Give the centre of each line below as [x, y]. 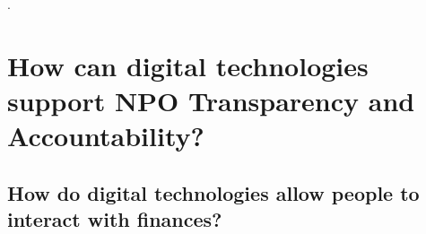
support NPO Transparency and [211, 100]
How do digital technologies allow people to [213, 192]
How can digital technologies [188, 65]
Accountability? [106, 136]
